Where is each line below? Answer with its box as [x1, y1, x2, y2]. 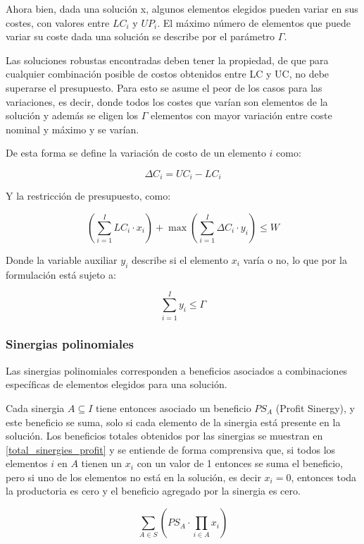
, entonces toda [291, 469, 357, 484]
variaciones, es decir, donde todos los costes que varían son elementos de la [6, 94, 328, 109]
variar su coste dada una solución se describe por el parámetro [6, 29, 275, 44]
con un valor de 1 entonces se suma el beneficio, [137, 456, 343, 471]
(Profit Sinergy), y [275, 400, 356, 415]
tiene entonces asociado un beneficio [96, 400, 251, 415]
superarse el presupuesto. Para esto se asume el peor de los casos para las [6, 80, 322, 95]
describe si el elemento [131, 252, 229, 267]
